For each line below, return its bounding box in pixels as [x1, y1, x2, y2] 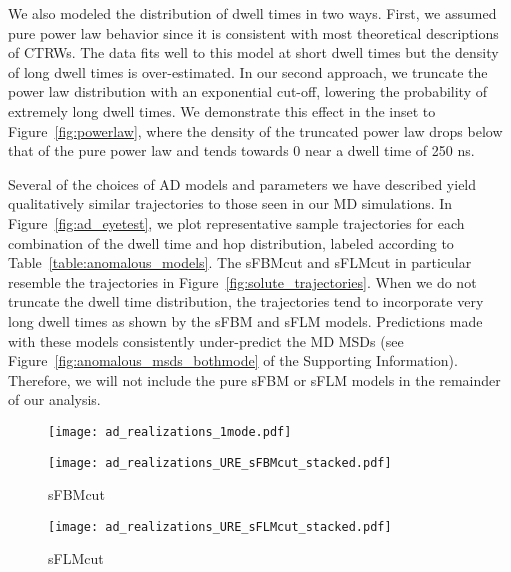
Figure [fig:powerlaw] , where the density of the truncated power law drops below [8, 120, 503, 141]
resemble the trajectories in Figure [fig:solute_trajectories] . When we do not [8, 271, 477, 292]
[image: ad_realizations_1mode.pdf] [48, 424, 292, 439]
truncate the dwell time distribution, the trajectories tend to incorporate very [8, 291, 484, 312]
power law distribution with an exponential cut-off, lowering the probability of [8, 81, 488, 102]
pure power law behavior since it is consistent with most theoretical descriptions [8, 22, 499, 43]
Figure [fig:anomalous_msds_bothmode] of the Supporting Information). [8, 350, 458, 371]
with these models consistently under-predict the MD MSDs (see [8, 330, 404, 351]
